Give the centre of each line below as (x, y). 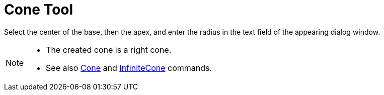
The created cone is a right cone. (109, 50)
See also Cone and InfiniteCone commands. (129, 68)
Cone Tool (39, 10)
